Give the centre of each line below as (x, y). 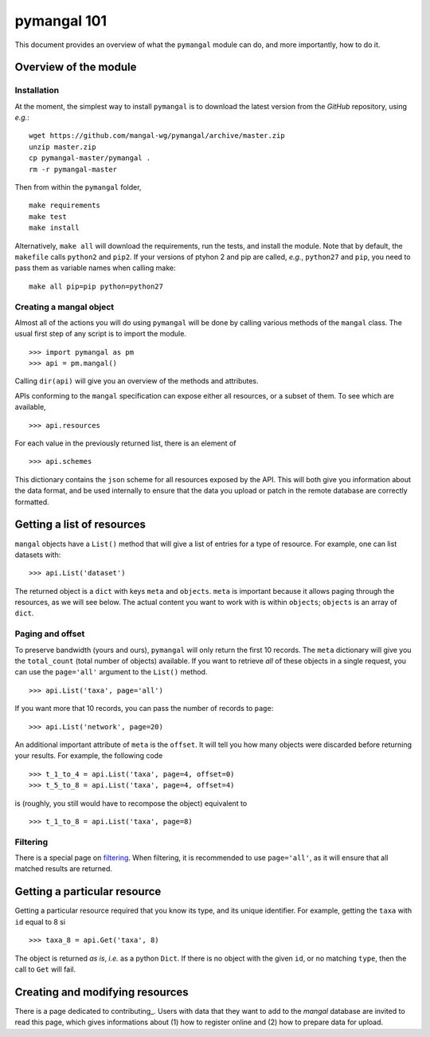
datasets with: (38, 555)
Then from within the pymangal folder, (78, 187)
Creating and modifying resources (102, 992)
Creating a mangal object (64, 307)
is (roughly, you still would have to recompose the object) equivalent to (131, 803)
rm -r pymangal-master (73, 169)
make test (48, 216)
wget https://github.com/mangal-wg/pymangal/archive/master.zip (157, 136)
